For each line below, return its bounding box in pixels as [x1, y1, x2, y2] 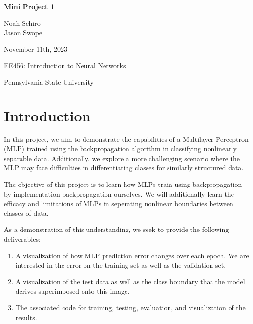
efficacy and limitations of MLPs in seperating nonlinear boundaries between [4, 198, 233, 208]
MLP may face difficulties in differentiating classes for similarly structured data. [4, 162, 244, 173]
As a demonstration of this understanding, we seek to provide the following [4, 224, 229, 234]
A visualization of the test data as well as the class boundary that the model [15, 276, 245, 286]
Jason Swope [4, 27, 42, 38]
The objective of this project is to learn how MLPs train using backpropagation [4, 179, 242, 189]
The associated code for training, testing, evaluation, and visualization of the [15, 302, 246, 312]
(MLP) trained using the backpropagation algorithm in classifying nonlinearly [4, 143, 237, 154]
